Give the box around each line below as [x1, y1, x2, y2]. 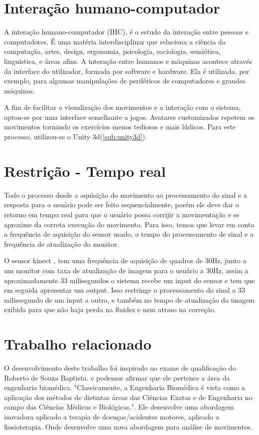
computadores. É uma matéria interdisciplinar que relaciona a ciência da [4, 36, 226, 46]
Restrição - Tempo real [4, 160, 166, 181]
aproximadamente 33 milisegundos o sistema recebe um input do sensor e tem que [4, 275, 255, 285]
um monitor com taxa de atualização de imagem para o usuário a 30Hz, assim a [4, 265, 249, 275]
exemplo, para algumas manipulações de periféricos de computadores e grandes [4, 75, 246, 86]
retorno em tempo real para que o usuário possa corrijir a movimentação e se [4, 209, 240, 219]
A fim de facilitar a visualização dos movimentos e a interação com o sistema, [4, 102, 241, 112]
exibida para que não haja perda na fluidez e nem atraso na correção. [4, 304, 216, 315]
